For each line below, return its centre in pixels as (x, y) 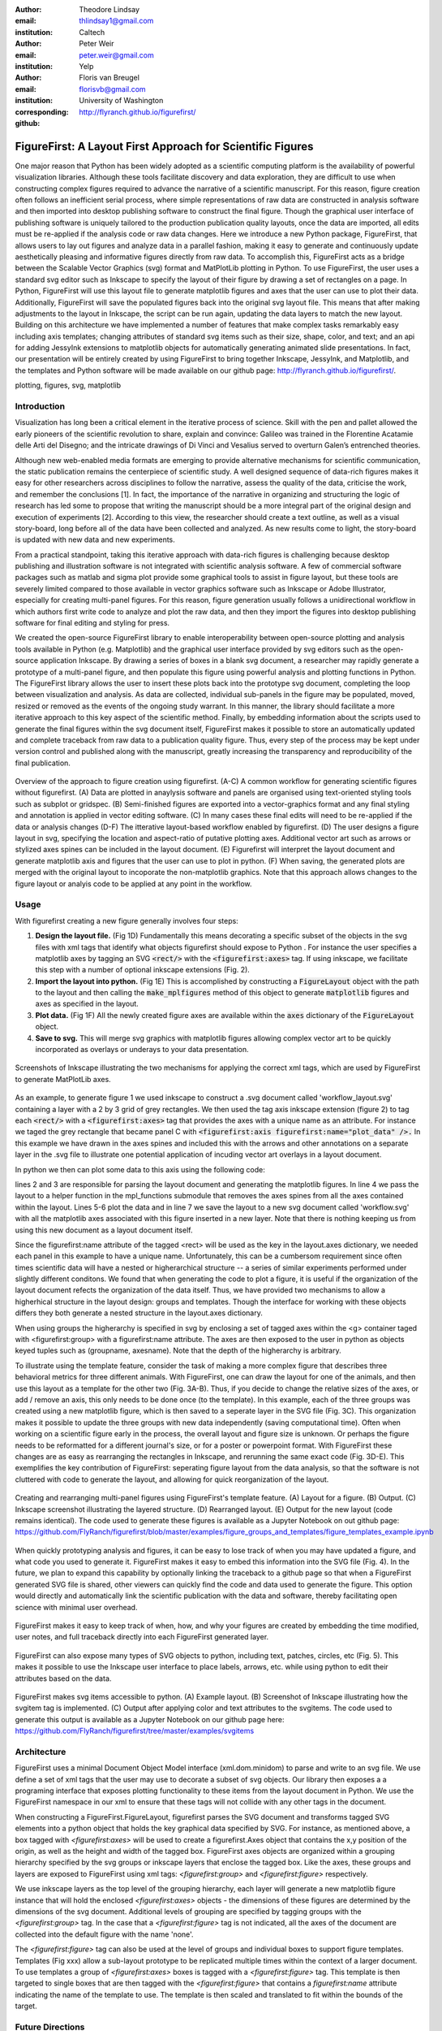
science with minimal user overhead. (76, 1607)
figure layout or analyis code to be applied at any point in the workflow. (133, 883)
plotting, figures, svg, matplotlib (68, 385)
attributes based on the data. (63, 1678)
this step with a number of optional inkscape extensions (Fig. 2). (143, 970)
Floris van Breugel (109, 78)
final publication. (43, 763)
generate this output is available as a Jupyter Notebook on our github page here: (150, 1719)
